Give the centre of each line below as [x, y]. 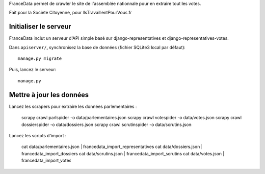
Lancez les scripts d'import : [38, 135]
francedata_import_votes [46, 161]
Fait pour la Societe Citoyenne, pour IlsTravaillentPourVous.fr [70, 13]
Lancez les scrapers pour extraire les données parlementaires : [73, 106]
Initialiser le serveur [40, 27]
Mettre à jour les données [49, 95]
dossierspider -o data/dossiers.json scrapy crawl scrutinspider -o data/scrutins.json [106, 124]
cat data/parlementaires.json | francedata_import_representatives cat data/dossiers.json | [112, 147]
